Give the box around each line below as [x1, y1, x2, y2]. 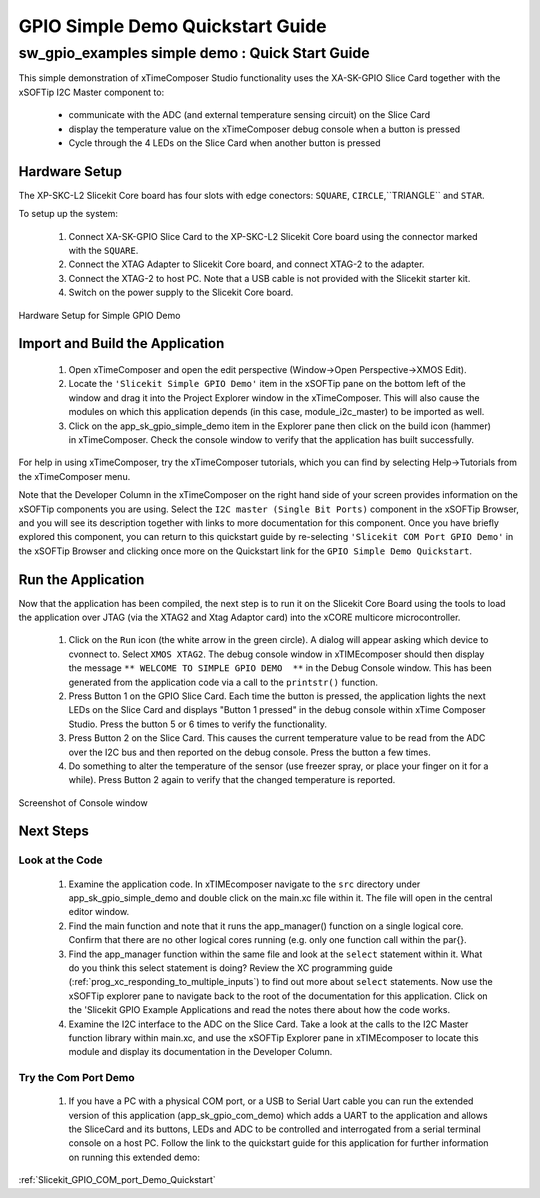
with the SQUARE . [68, 245, 139, 257]
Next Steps [18, 823, 89, 840]
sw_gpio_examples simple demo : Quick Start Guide [18, 44, 370, 62]
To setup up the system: [18, 208, 119, 220]
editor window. [68, 906, 130, 918]
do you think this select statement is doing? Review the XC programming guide [68, 961, 394, 974]
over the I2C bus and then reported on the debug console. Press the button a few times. [68, 746, 431, 758]
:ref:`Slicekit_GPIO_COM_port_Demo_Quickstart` [18, 1174, 217, 1186]
